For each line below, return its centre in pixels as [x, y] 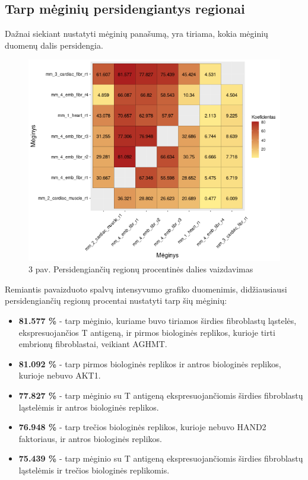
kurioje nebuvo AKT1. [60, 375]
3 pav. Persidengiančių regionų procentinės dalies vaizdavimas [141, 269]
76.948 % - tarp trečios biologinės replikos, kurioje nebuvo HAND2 [142, 427]
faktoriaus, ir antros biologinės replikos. [91, 438]
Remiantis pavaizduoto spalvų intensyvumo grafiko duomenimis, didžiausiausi [146, 289]
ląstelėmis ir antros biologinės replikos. [89, 407]
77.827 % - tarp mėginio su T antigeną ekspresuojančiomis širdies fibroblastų [161, 395]
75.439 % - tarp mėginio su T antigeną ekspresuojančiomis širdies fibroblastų [161, 458]
